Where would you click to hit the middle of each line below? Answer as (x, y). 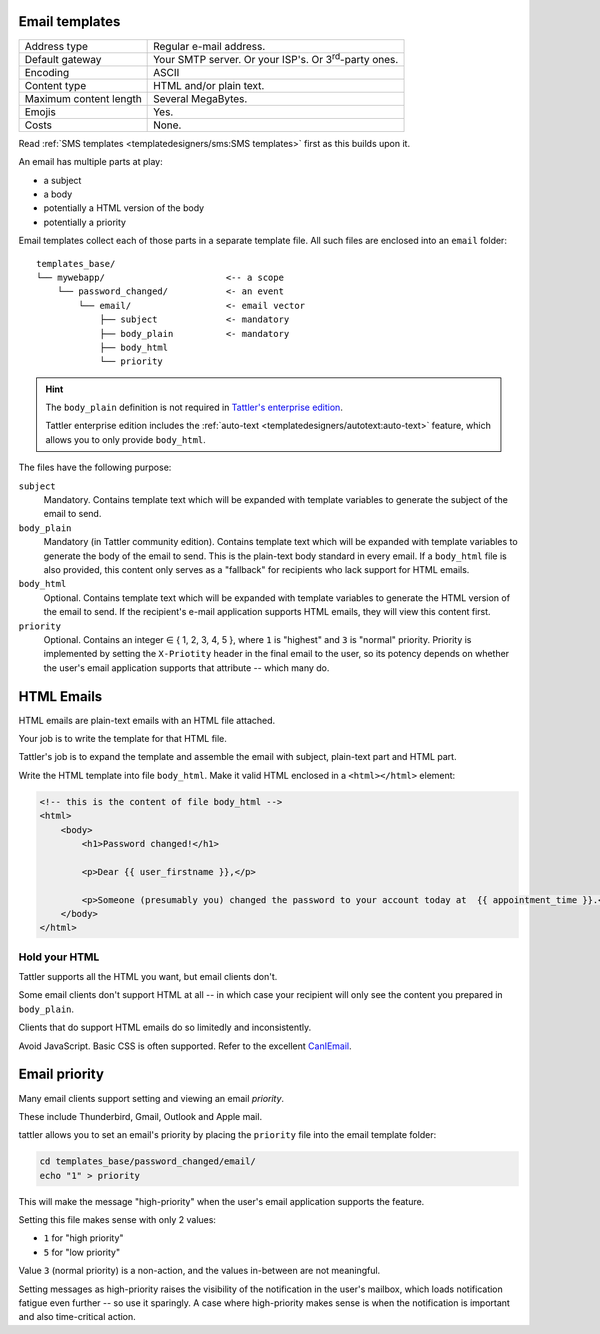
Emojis (40, 112)
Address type (56, 46)
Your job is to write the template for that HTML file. (122, 739)
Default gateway (63, 59)
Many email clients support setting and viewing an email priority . (151, 1098)
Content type (55, 85)
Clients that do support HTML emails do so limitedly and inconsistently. (165, 1027)
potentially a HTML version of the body (124, 208)
